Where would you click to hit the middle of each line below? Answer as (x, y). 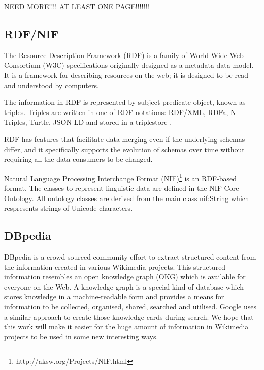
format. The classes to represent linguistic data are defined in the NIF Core (122, 188)
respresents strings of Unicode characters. (69, 208)
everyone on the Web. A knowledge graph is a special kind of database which (124, 286)
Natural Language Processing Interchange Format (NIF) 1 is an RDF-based (121, 177)
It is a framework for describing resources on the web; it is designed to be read (126, 75)
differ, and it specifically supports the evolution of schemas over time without (124, 149)
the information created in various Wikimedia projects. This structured (115, 266)
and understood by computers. (52, 85)
